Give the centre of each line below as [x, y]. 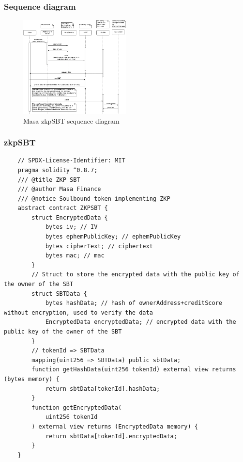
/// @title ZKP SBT [49, 180]
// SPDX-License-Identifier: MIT [71, 161]
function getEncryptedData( [77, 407]
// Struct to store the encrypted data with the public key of [136, 275]
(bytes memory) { [32, 379]
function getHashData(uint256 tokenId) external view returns [134, 370]
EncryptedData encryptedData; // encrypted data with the [141, 322]
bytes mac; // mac [75, 256]
